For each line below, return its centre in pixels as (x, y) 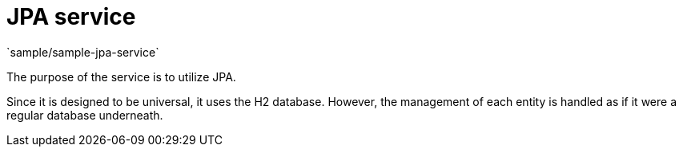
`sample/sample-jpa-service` (83, 52)
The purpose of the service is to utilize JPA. (121, 76)
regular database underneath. (85, 115)
